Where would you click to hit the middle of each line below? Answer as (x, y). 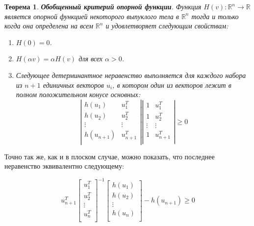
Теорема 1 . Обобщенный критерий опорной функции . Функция (103, 6)
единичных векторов (73, 85)
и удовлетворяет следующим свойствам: (167, 26)
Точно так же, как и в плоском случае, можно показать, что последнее (110, 156)
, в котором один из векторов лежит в (172, 85)
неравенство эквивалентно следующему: (64, 166)
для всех (91, 59)
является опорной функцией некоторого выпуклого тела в (92, 16)
